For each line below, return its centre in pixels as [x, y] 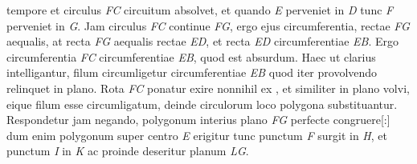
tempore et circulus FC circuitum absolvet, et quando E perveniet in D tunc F [200, 10]
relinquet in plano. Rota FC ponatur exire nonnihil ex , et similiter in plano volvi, [208, 88]
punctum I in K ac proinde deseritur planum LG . [128, 151]
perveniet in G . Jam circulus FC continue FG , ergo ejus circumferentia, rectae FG [208, 25]
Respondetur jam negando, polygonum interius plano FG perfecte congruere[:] [198, 120]
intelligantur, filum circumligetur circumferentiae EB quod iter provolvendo [192, 72]
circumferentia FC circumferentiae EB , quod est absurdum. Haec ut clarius [191, 56]
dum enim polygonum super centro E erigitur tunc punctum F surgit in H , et [197, 135]
